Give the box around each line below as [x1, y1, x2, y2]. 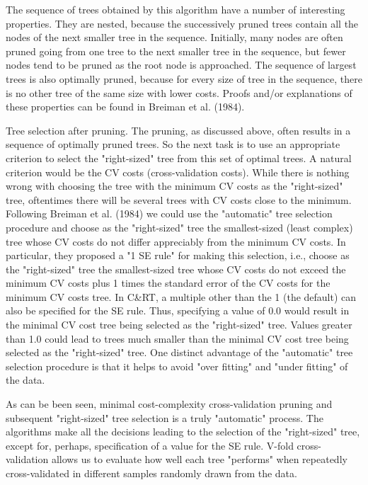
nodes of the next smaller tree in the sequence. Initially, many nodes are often [6, 30, 343, 45]
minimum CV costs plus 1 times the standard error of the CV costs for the [6, 275, 330, 290]
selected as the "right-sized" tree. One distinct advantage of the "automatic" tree [6, 345, 353, 360]
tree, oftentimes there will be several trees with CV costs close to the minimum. [6, 192, 352, 207]
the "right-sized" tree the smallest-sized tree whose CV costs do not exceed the [6, 261, 346, 276]
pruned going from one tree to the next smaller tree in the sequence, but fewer [6, 43, 346, 58]
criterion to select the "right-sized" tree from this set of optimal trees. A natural [6, 150, 352, 165]
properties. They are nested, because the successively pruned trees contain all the [6, 16, 359, 30]
